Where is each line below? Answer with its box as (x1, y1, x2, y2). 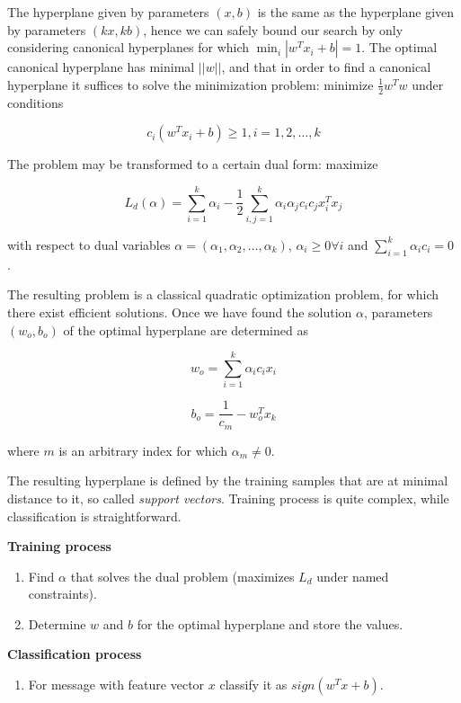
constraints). (28, 584, 97, 603)
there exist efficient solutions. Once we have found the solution (7, 302, 352, 321)
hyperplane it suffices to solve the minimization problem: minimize (7, 75, 374, 93)
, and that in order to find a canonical (221, 58, 431, 76)
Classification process (7, 645, 142, 663)
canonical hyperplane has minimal (7, 58, 195, 76)
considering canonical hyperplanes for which (7, 38, 250, 57)
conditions (7, 93, 64, 111)
